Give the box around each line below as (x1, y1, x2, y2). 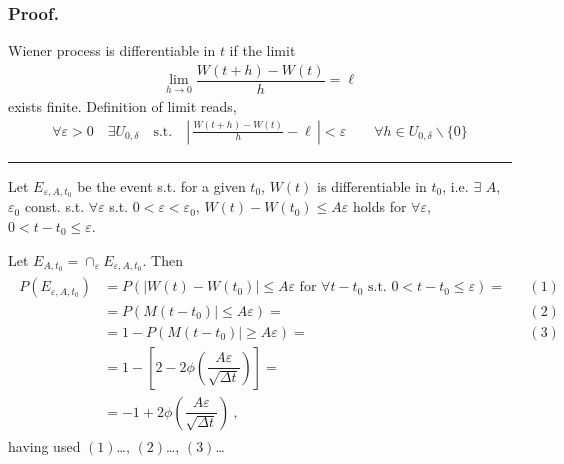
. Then (142, 249, 184, 270)
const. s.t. (24, 196, 85, 217)
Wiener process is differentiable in (8, 40, 216, 61)
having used (8, 435, 81, 456)
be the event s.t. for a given (77, 175, 246, 196)
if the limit (229, 40, 296, 61)
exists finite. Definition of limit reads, (8, 95, 237, 116)
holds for (353, 196, 407, 217)
